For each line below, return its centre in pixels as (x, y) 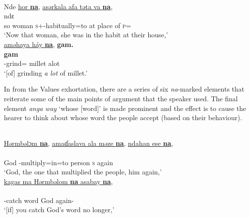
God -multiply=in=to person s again (59, 162)
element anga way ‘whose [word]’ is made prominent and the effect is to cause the (125, 108)
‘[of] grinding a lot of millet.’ (46, 72)
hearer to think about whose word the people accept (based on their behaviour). (123, 117)
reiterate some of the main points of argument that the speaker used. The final (121, 98)
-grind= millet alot (32, 63)
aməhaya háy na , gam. (39, 44)
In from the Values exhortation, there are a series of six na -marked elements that (124, 89)
